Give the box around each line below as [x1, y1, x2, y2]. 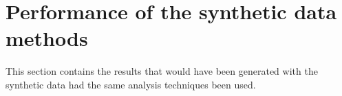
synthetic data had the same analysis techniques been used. [6, 77, 256, 91]
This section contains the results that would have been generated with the [6, 64, 318, 78]
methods [6, 24, 88, 52]
